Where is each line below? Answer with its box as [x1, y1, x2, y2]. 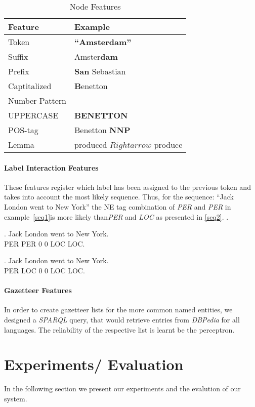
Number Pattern [8, 95, 66, 106]
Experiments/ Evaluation [4, 354, 184, 375]
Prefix [8, 65, 29, 77]
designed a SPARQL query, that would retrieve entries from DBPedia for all [4, 314, 240, 324]
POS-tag [8, 124, 38, 136]
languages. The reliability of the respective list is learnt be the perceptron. [4, 324, 235, 335]
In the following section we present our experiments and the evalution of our [4, 383, 241, 394]
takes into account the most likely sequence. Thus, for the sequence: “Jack [4, 191, 234, 202]
